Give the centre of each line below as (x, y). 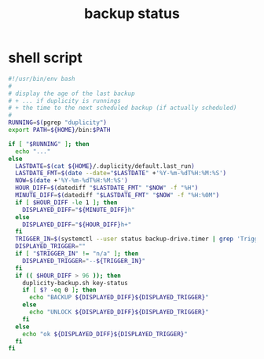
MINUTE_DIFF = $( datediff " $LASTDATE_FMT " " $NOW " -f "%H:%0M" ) (117, 196)
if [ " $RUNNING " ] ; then (49, 144)
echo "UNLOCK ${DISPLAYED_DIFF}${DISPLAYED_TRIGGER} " (119, 312)
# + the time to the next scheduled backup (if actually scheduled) (123, 108)
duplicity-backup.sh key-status (75, 283)
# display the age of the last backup (71, 93)
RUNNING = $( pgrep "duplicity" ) (58, 123)
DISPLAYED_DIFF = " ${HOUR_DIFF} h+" (77, 225)
